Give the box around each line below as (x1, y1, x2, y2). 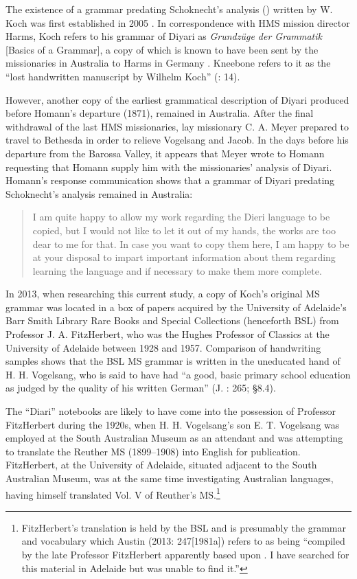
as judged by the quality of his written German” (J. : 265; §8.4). (5, 381, 276, 395)
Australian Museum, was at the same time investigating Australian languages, (5, 471, 334, 485)
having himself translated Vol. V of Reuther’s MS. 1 (5, 485, 220, 501)
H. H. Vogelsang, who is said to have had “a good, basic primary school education (5, 367, 351, 381)
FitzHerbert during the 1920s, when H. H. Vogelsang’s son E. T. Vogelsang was (5, 417, 340, 431)
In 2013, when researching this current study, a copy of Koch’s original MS (5, 286, 320, 301)
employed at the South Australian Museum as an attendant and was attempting (5, 431, 343, 445)
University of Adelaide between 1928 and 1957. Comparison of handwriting (5, 340, 321, 354)
